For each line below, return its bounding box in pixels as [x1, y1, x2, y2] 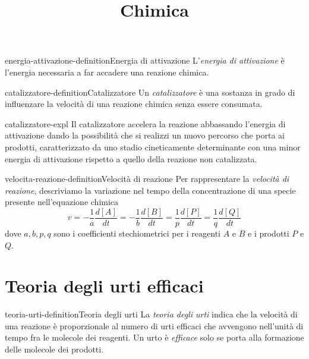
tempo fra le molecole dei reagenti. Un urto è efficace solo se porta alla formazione [5, 331, 304, 344]
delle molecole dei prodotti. [5, 343, 104, 355]
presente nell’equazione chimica [5, 196, 119, 208]
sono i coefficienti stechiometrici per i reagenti [53, 226, 220, 239]
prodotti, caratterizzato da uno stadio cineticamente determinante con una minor [5, 140, 301, 153]
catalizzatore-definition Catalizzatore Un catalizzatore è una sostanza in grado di [5, 86, 295, 98]
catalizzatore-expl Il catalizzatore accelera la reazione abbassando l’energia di [5, 117, 286, 130]
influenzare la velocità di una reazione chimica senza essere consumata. [5, 97, 263, 110]
